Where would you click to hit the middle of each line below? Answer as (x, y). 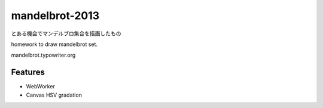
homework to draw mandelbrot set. (54, 44)
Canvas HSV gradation (54, 95)
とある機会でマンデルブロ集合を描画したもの (66, 33)
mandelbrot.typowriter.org (43, 55)
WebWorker (40, 87)
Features (28, 72)
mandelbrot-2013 (55, 16)
